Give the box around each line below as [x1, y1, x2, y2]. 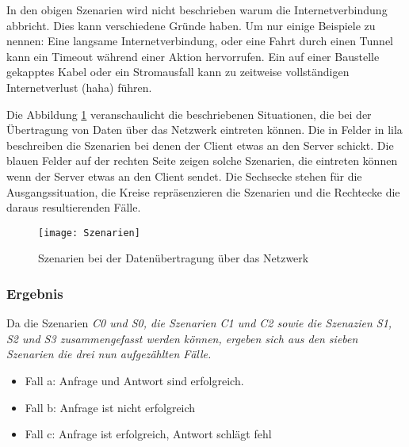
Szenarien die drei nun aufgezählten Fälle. [6, 346, 212, 362]
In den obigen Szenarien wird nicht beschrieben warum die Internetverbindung [6, 2, 388, 17]
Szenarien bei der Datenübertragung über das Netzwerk [38, 250, 309, 266]
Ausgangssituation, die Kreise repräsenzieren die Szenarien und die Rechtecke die [6, 183, 400, 200]
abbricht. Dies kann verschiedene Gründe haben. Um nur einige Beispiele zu [6, 17, 376, 33]
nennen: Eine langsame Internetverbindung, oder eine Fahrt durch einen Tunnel [6, 32, 394, 49]
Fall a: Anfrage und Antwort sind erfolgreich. [25, 372, 244, 388]
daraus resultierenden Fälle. [6, 199, 141, 216]
